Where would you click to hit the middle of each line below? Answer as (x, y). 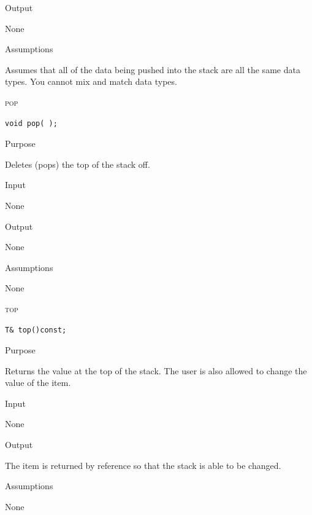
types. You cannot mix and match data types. (91, 81)
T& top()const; (36, 330)
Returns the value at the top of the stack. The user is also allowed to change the (156, 370)
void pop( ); (31, 123)
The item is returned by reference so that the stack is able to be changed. (143, 465)
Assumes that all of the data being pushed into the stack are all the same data (153, 69)
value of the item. (38, 383)
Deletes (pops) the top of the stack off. (78, 164)
